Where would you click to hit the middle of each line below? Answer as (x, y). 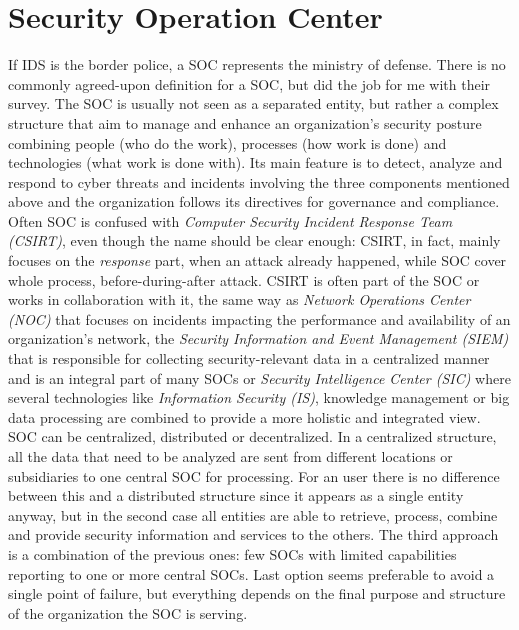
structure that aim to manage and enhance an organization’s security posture (245, 122)
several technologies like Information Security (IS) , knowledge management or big (259, 397)
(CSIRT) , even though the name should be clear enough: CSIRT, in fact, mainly (254, 240)
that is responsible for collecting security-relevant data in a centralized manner (249, 358)
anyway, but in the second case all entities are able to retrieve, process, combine (253, 514)
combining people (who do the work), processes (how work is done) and (227, 142)
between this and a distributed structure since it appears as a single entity (236, 495)
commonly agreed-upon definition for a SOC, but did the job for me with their (249, 83)
